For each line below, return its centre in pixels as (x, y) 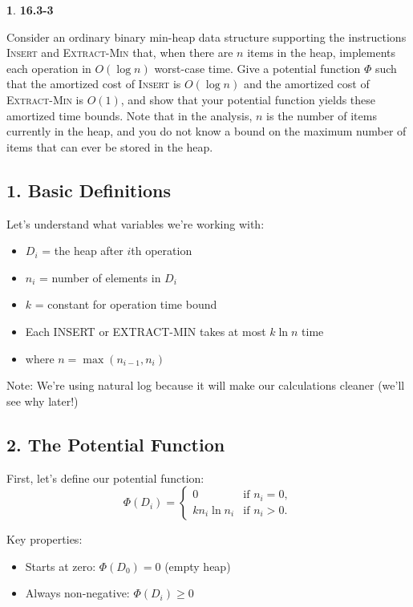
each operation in (49, 68)
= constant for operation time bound (126, 304)
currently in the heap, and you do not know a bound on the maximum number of (206, 131)
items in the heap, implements (322, 53)
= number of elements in (100, 277)
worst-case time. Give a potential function (257, 68)
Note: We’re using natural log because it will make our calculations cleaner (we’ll (206, 385)
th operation (162, 251)
